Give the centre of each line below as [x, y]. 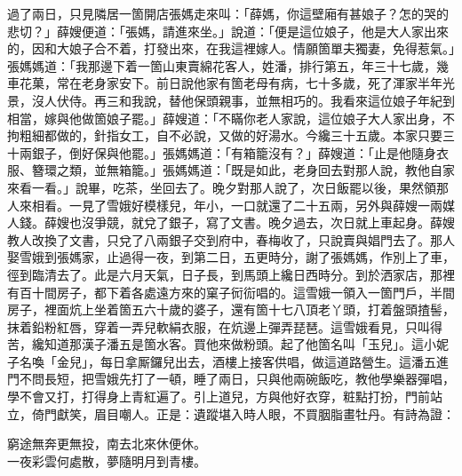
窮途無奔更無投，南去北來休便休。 [107, 444]
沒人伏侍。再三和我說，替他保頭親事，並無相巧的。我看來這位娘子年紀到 [243, 100]
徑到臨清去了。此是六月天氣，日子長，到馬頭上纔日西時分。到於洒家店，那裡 [231, 274]
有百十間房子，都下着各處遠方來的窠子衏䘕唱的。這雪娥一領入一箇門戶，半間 [231, 292]
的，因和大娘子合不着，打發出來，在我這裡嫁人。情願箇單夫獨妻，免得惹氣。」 [231, 48]
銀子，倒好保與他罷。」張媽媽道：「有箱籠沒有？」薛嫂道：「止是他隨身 [234, 152]
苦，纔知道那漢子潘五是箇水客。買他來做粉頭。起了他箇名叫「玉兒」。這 [215, 344]
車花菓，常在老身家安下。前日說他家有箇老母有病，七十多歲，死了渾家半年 [225, 83]
